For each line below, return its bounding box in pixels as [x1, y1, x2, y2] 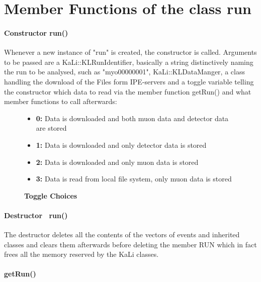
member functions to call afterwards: [4, 96, 117, 107]
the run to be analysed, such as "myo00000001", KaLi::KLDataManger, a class [4, 66, 245, 77]
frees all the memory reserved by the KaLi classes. [4, 249, 159, 259]
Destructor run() [4, 210, 68, 220]
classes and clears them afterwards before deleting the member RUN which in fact [4, 239, 257, 249]
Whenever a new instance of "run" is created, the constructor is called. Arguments [4, 47, 257, 57]
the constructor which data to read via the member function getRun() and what [4, 86, 251, 97]
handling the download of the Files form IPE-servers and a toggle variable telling [4, 76, 254, 86]
